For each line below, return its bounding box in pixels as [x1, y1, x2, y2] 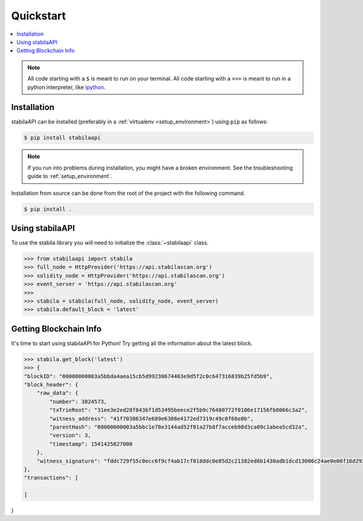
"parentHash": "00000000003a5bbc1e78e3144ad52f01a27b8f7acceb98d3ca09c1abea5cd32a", [49, 424, 308, 430]
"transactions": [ [24, 474, 79, 481]
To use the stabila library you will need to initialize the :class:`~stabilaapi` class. [11, 239, 209, 246]
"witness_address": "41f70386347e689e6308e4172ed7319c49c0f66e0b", [49, 415, 254, 422]
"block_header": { [24, 381, 79, 388]
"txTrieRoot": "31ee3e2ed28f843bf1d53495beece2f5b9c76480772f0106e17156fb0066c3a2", [49, 407, 308, 414]
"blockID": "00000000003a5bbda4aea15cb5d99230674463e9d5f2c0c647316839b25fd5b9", [24, 373, 273, 379]
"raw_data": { [36, 390, 79, 396]
